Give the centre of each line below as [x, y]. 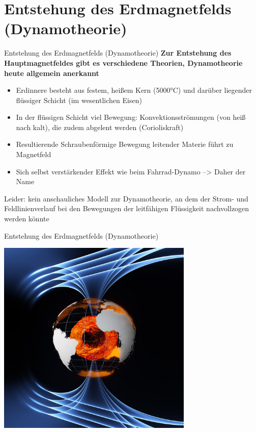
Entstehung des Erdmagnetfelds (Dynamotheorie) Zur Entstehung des [118, 53]
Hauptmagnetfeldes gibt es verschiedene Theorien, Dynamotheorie [123, 62]
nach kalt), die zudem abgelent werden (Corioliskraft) [100, 127]
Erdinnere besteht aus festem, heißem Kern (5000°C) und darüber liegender [134, 90]
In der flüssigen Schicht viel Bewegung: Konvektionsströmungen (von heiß [131, 117]
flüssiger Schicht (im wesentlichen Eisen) [79, 100]
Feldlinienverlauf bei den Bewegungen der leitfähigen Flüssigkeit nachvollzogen [127, 208]
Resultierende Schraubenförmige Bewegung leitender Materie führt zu [125, 144]
